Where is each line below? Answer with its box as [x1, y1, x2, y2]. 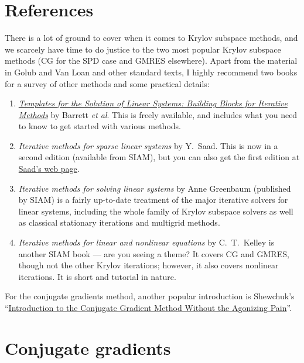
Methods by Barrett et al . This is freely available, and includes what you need [18, 108, 298, 120]
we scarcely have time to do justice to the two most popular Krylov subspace [5, 43, 281, 55]
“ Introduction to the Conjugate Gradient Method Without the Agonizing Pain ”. [5, 302, 292, 313]
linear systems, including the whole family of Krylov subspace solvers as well [18, 205, 293, 217]
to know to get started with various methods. [18, 120, 181, 132]
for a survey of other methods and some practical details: [5, 77, 210, 89]
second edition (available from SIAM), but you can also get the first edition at [18, 151, 300, 163]
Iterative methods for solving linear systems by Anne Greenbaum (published [18, 182, 291, 194]
